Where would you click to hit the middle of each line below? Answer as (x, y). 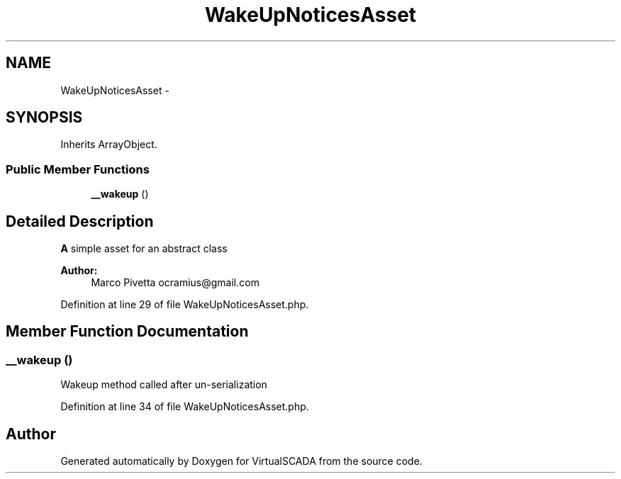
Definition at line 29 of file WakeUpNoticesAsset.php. (185, 305)
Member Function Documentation (127, 332)
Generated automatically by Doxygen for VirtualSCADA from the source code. (241, 461)
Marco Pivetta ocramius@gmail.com (175, 283)
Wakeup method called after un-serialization (164, 385)
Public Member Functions (78, 169)
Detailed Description (80, 221)
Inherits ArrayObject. (109, 145)
